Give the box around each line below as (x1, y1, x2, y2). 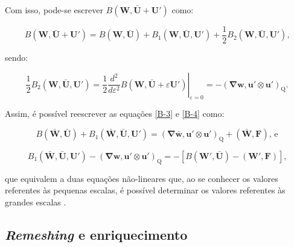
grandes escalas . (5, 195, 66, 208)
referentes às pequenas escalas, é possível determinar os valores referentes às (5, 184, 286, 196)
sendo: (5, 51, 28, 64)
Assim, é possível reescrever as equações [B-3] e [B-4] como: (5, 107, 225, 120)
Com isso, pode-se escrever (5, 4, 103, 16)
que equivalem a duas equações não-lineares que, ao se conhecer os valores (5, 172, 278, 184)
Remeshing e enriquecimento (5, 225, 188, 243)
